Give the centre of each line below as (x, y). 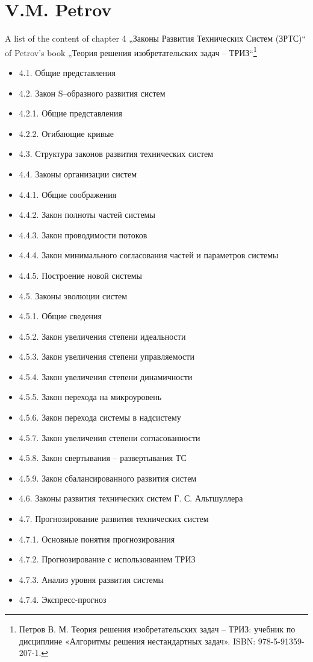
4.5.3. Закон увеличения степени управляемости (107, 356)
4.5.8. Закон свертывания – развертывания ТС (103, 458)
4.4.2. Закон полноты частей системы (87, 215)
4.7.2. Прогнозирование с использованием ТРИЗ (107, 559)
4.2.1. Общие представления (70, 113)
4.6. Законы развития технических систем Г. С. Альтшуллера (131, 498)
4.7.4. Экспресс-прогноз (63, 600)
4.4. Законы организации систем (78, 173)
